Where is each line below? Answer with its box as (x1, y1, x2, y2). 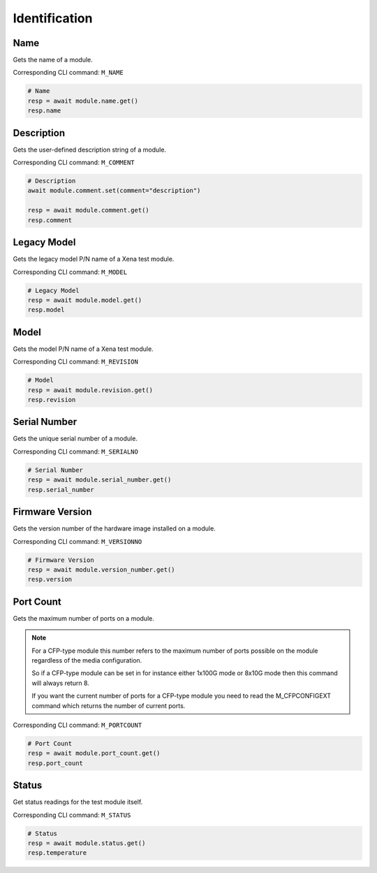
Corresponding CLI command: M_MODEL (13, 268, 128, 276)
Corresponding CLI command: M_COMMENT (13, 158, 135, 167)
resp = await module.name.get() (27, 96, 139, 105)
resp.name (27, 107, 61, 115)
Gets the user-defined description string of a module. (13, 145, 167, 154)
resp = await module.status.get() (27, 839, 146, 847)
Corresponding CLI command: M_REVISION (13, 357, 139, 366)
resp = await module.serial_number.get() (27, 476, 172, 484)
